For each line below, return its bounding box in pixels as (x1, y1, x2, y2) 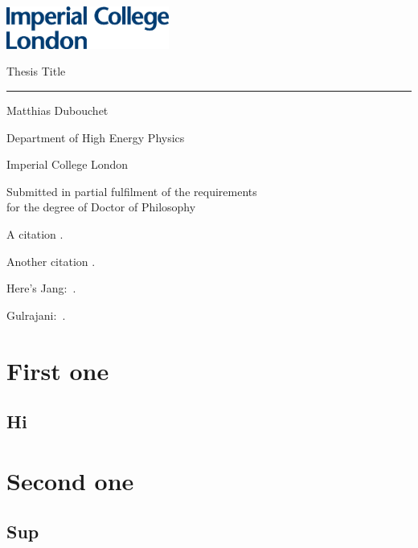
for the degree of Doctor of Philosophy (6, 198, 196, 215)
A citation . (6, 226, 64, 243)
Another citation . (6, 252, 96, 269)
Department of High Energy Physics (6, 129, 185, 145)
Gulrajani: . (6, 306, 66, 323)
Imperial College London (6, 156, 129, 173)
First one (6, 354, 109, 386)
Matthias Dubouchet (6, 102, 109, 119)
